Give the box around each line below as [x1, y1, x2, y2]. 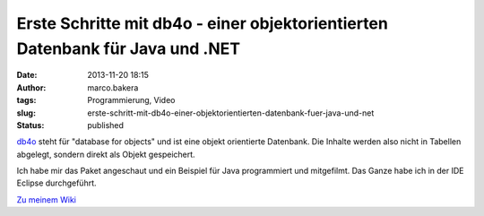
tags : [16, 95, 37, 106]
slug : [16, 108, 36, 118]
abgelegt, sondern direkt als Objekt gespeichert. [16, 149, 196, 160]
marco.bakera [87, 82, 139, 93]
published [87, 119, 125, 130]
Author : [16, 82, 47, 93]
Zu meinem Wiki [16, 194, 76, 205]
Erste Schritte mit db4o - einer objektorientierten [16, 13, 389, 33]
